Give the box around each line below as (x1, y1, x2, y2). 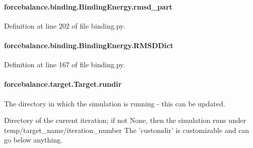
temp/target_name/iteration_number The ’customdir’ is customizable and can (4, 124, 249, 135)
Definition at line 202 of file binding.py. (4, 20, 125, 31)
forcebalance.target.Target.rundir (4, 79, 122, 89)
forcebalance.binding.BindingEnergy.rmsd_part (4, 1, 173, 12)
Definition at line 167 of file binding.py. (4, 59, 125, 70)
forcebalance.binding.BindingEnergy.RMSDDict (4, 40, 173, 50)
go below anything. (4, 134, 62, 145)
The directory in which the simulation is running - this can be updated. (4, 98, 225, 108)
